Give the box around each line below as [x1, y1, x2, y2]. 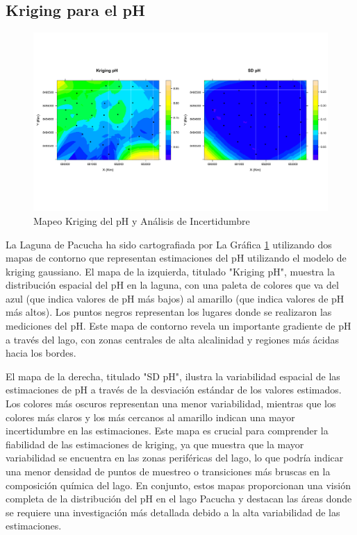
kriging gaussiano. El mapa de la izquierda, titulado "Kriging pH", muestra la [6, 264, 335, 278]
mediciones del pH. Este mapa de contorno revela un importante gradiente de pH [6, 319, 351, 333]
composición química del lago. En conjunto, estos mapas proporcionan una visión [6, 477, 351, 492]
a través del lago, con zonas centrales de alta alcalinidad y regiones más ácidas [6, 332, 340, 346]
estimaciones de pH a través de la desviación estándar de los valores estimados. [6, 382, 342, 397]
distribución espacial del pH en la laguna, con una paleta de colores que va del [6, 278, 339, 292]
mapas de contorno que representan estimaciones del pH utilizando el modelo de [6, 250, 347, 265]
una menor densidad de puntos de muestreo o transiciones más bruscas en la [6, 464, 331, 479]
